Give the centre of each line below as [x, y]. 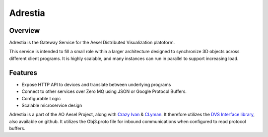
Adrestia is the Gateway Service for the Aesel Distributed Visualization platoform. [92, 43]
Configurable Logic [41, 98]
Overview [25, 31]
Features [23, 73]
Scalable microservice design [52, 105]
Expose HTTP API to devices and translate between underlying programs [96, 84]
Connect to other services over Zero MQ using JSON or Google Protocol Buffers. [104, 91]
